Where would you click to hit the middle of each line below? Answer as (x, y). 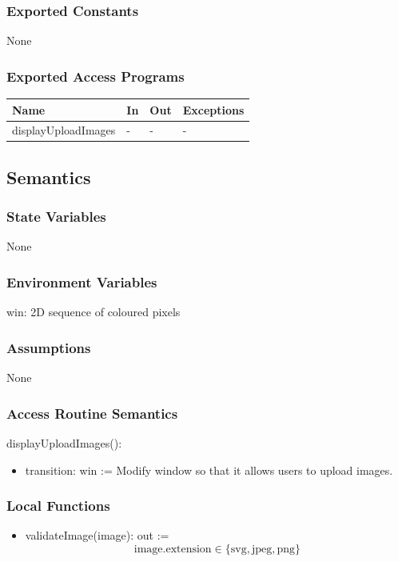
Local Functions (58, 506)
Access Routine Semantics (92, 413)
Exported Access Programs (96, 76)
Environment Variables (82, 281)
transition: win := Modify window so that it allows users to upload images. (209, 470)
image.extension (173, 549)
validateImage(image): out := (97, 535)
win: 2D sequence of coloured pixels (94, 312)
